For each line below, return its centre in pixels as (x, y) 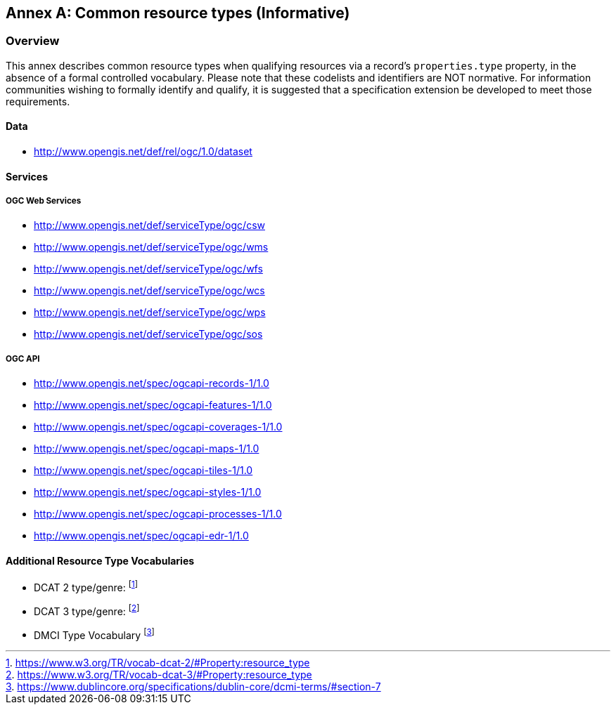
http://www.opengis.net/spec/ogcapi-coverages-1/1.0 (158, 427)
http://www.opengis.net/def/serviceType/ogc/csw (149, 225)
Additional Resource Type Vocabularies (100, 560)
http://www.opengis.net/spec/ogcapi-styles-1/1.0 (148, 492)
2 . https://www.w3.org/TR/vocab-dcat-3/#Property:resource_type (159, 675)
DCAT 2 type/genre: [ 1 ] (86, 587)
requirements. (38, 101)
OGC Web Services (44, 201)
